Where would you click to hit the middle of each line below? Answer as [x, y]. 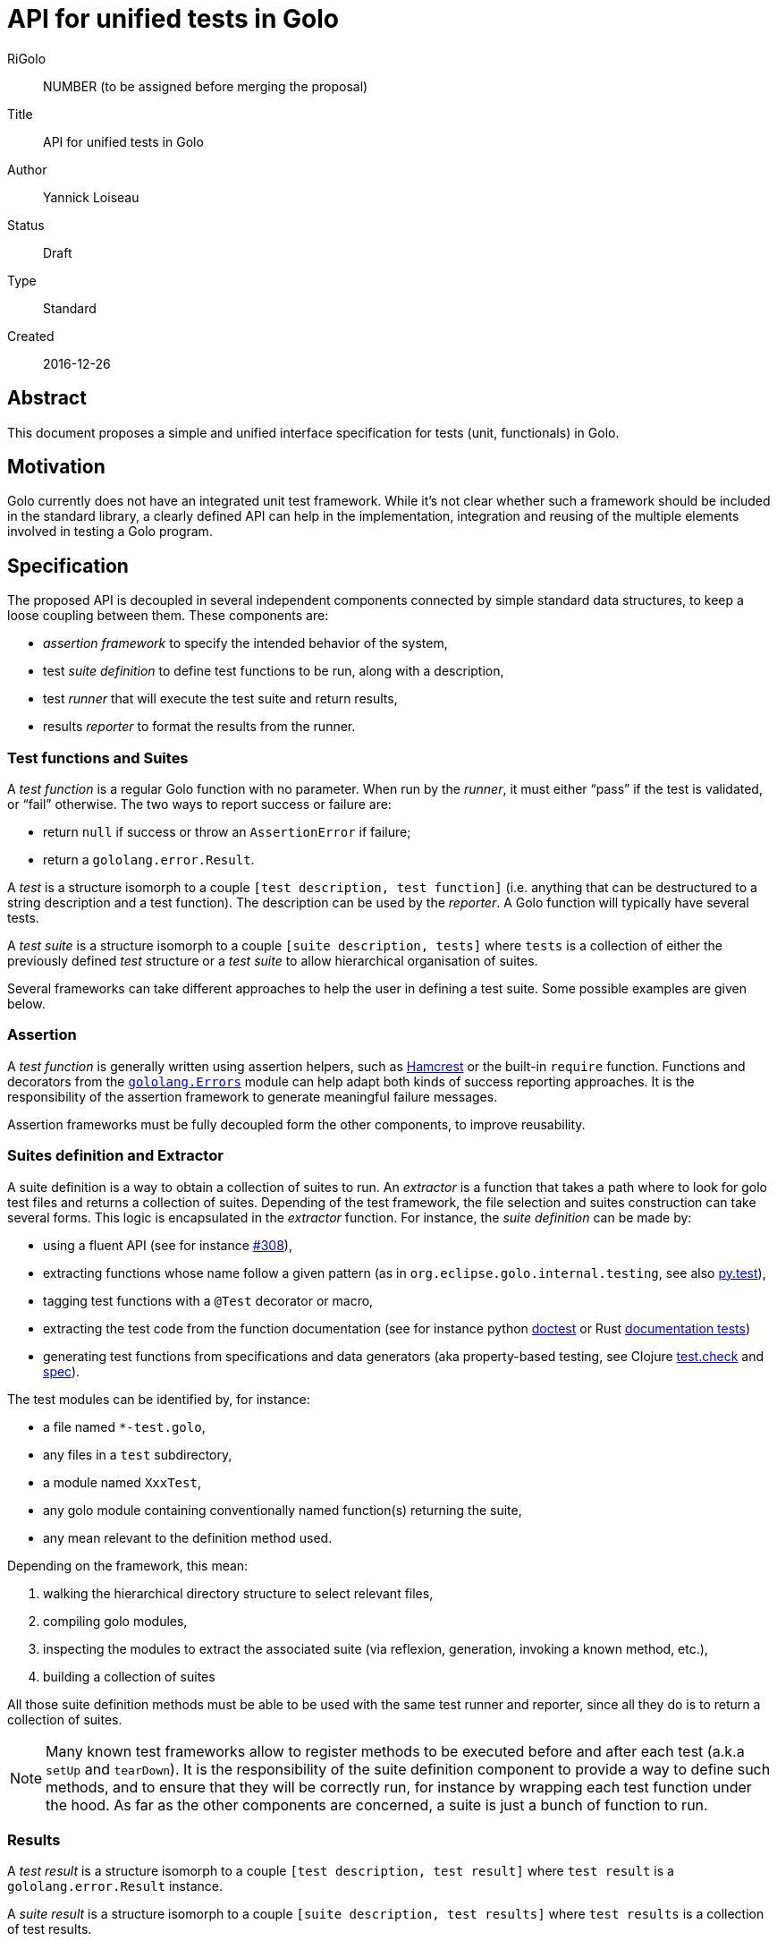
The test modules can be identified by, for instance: [159, 1399]
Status [26, 225]
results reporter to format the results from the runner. [199, 727]
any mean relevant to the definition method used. [188, 1537]
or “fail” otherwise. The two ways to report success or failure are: [199, 804]
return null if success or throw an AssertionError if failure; [227, 832]
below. [26, 1004]
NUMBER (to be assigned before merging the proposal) [206, 86]
